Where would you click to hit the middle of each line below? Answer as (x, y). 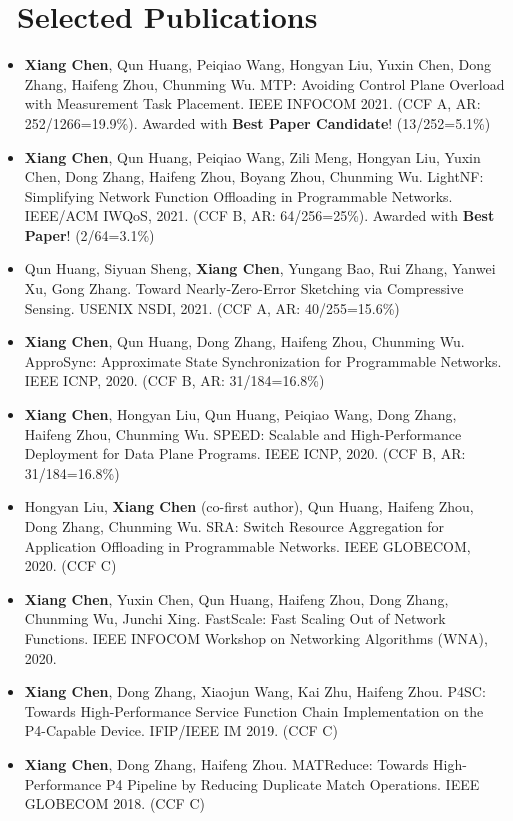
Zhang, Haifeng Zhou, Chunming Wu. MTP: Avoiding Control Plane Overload (264, 83)
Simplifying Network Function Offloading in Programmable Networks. (238, 195)
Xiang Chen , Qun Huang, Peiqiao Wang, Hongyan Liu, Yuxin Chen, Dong (258, 64)
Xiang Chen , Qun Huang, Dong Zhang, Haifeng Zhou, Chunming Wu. (244, 341)
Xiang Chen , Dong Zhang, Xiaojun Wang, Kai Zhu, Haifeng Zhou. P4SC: (255, 691)
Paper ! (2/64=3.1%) (89, 234)
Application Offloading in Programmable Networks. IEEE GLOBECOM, (247, 545)
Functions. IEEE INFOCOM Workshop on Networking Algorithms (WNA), (256, 637)
